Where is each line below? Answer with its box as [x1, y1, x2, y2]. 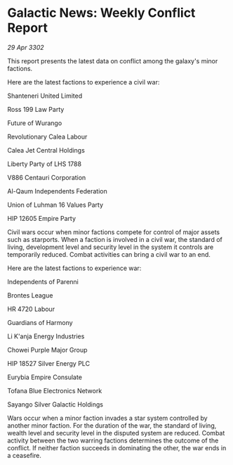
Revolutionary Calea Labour [7, 132, 88, 141]
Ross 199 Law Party [7, 105, 65, 113]
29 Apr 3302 [7, 43, 44, 51]
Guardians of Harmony [7, 318, 73, 326]
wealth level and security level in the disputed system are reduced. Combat [7, 428, 225, 437]
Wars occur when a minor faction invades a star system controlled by [7, 414, 208, 422]
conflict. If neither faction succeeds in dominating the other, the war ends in [7, 443, 227, 452]
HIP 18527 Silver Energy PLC [7, 359, 90, 367]
